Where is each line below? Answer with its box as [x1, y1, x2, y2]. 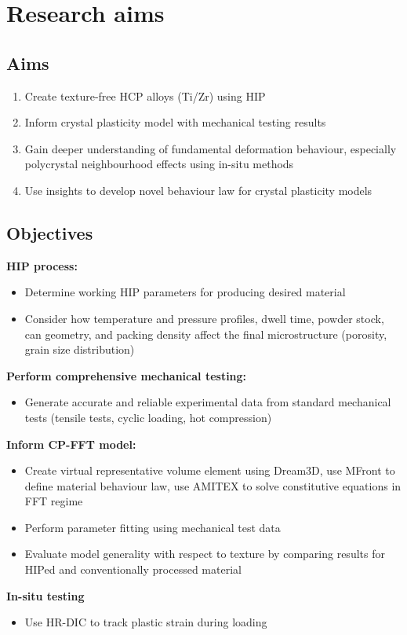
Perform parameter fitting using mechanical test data [24, 519, 281, 535]
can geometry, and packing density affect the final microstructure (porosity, [24, 325, 387, 342]
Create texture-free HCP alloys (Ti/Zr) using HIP [24, 87, 266, 104]
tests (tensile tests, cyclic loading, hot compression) [24, 409, 272, 425]
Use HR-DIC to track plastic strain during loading [24, 614, 267, 630]
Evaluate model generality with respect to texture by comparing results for [24, 545, 385, 562]
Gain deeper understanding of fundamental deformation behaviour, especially [24, 140, 397, 156]
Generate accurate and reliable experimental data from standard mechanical [24, 394, 391, 410]
